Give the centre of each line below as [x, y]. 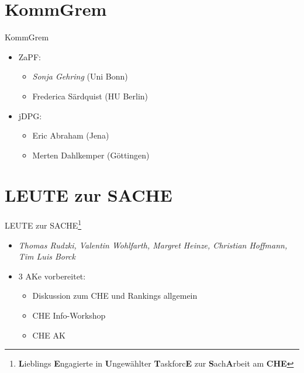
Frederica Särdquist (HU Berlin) [90, 96]
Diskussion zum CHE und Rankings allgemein [115, 296]
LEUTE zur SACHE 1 [43, 225]
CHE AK [49, 335]
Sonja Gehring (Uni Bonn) [80, 76]
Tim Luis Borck [47, 256]
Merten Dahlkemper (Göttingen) [91, 155]
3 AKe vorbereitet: [52, 276]
